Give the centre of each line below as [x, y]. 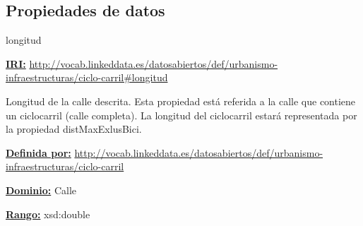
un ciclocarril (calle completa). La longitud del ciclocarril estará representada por [181, 115]
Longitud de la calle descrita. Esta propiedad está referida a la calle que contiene [181, 101]
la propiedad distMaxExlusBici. [74, 129]
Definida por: [38, 152]
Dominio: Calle [41, 190]
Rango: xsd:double [48, 214]
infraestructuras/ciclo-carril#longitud [87, 77]
